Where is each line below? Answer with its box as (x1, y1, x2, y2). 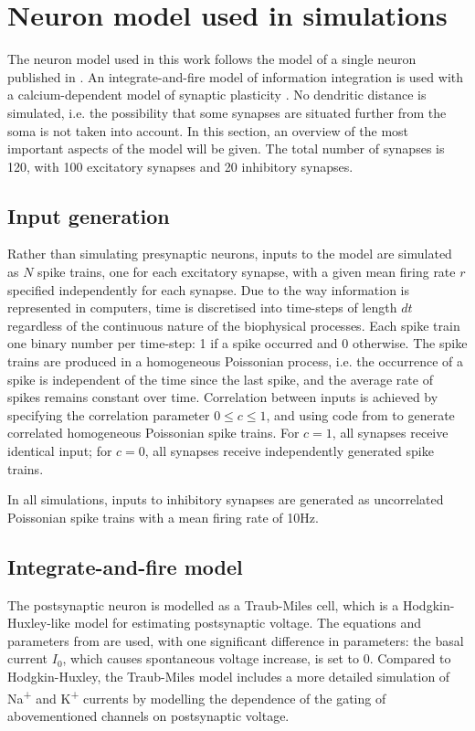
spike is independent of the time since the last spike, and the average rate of (7, 369, 433, 388)
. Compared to (369, 649, 451, 668)
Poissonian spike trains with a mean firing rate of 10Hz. (7, 507, 319, 526)
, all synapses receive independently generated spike (144, 441, 434, 461)
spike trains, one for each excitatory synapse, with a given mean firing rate (37, 262, 456, 281)
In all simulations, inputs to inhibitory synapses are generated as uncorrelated (7, 490, 444, 509)
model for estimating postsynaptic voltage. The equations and (74, 613, 422, 632)
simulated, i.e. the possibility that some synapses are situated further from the (7, 102, 447, 122)
